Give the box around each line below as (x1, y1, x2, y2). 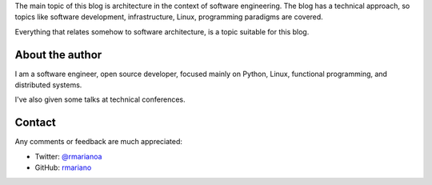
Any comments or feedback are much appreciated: (14, 137, 183, 147)
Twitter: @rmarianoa (34, 151, 102, 161)
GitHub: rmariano (34, 163, 92, 172)
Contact (14, 116, 56, 130)
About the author (14, 48, 102, 62)
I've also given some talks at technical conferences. (14, 95, 186, 104)
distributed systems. (14, 80, 82, 90)
